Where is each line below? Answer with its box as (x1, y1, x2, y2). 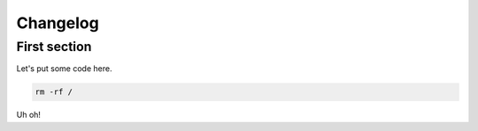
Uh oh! (16, 110, 42, 120)
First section (16, 39, 92, 55)
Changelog (16, 13, 99, 33)
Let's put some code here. (16, 63, 112, 74)
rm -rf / (35, 87, 73, 97)
